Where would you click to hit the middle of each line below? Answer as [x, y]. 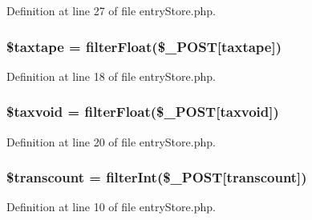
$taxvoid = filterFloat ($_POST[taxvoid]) [143, 112]
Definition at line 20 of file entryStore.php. [111, 141]
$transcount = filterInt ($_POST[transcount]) [157, 177]
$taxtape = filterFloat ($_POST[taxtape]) [144, 46]
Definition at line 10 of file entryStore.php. [111, 207]
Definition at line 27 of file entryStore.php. [111, 10]
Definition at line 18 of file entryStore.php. [111, 76]
